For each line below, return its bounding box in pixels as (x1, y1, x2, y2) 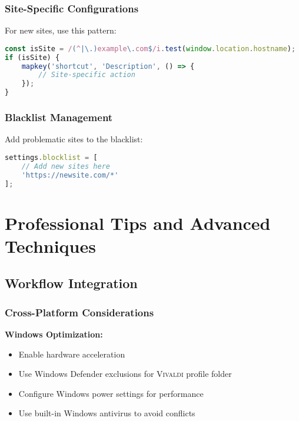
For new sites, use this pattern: (5, 24, 117, 36)
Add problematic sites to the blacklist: (5, 133, 143, 145)
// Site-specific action (38, 71, 135, 79)
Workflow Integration (5, 274, 138, 292)
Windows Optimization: (5, 328, 103, 340)
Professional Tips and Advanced (5, 210, 271, 235)
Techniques (5, 233, 96, 258)
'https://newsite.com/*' (21, 171, 119, 179)
